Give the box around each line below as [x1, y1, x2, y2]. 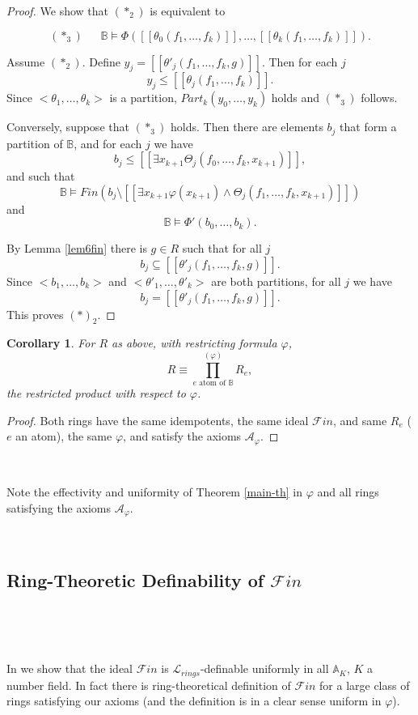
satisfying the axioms [6, 499, 111, 516]
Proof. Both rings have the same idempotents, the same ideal [6, 411, 309, 428]
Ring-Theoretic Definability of [6, 568, 264, 593]
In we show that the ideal [6, 660, 133, 677]
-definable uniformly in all [200, 660, 329, 677]
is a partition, [109, 89, 177, 106]
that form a [340, 118, 397, 135]
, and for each [74, 134, 142, 151]
